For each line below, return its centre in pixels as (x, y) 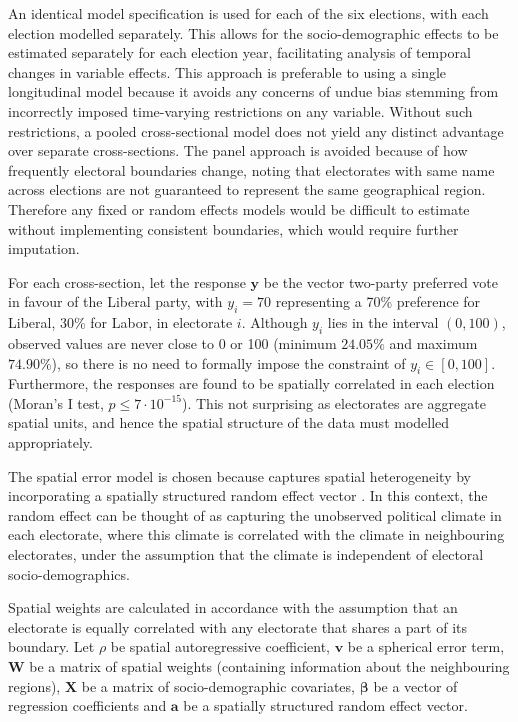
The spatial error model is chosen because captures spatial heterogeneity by (240, 475)
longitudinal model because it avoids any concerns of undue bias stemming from (253, 91)
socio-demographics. (69, 573)
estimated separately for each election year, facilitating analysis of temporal (239, 52)
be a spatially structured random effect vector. (325, 705)
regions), (34, 685)
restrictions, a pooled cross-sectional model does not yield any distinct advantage (256, 130)
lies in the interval (383, 322)
